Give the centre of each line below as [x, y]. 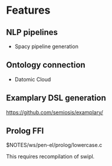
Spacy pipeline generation [46, 46]
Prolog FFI [25, 131]
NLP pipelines [32, 32]
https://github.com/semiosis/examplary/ [55, 112]
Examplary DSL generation [56, 98]
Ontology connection [46, 65]
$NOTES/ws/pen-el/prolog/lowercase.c [54, 145]
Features [28, 10]
